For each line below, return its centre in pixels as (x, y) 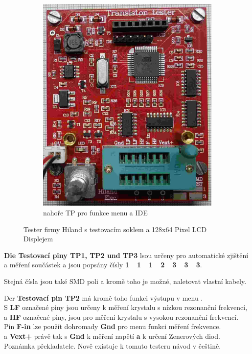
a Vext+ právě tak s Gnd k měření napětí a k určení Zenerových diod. (112, 336)
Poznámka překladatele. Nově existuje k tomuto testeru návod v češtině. (113, 345)
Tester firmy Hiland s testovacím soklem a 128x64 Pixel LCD (115, 229)
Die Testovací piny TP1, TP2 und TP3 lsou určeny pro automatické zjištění (126, 255)
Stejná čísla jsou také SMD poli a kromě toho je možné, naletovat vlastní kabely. (125, 281)
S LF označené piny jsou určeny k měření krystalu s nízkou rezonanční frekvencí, (126, 307)
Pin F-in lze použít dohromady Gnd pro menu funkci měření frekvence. (113, 326)
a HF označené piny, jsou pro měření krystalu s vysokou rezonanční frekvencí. (121, 317)
